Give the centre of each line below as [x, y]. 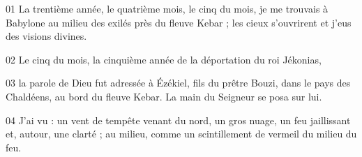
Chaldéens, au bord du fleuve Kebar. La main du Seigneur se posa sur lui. [164, 96]
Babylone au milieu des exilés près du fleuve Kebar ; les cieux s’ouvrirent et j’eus [179, 22]
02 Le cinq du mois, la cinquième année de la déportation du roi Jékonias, [164, 59]
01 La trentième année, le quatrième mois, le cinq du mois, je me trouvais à [167, 8]
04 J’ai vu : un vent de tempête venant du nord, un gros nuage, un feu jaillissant [178, 120]
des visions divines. [46, 36]
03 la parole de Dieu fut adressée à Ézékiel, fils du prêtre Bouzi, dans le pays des [178, 83]
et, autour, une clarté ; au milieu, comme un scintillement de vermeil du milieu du [181, 134]
